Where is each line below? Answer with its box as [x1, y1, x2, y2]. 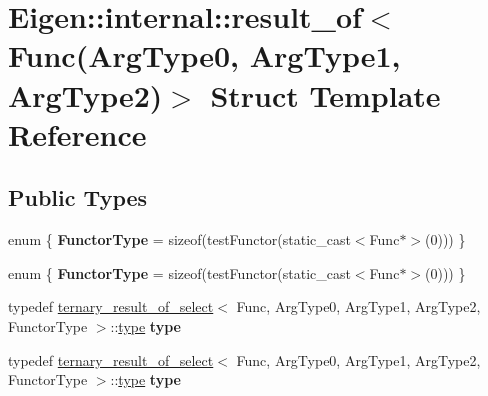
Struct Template [210, 74, 441, 115]
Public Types [8, 182, 148, 213]
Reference [8, 113, 147, 154]
